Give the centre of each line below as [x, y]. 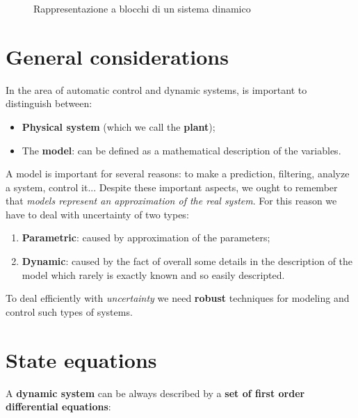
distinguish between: [49, 103]
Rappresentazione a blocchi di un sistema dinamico [142, 8]
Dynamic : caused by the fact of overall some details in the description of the [187, 261]
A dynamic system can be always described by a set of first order [155, 393]
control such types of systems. [69, 311]
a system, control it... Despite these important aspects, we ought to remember [172, 187]
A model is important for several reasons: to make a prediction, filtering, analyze [178, 174]
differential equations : [58, 407]
